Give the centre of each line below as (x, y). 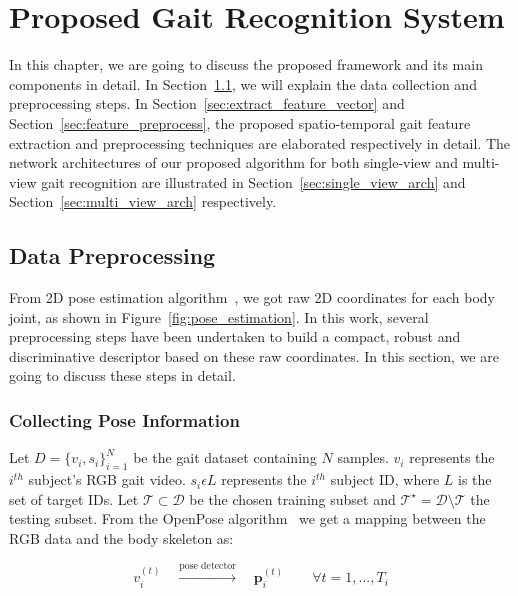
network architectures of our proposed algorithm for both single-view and (233, 162)
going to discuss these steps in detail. (122, 375)
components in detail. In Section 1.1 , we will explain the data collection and (243, 83)
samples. (363, 457)
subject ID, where (385, 479)
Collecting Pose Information (124, 419)
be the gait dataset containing (225, 457)
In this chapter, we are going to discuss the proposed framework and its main (246, 64)
